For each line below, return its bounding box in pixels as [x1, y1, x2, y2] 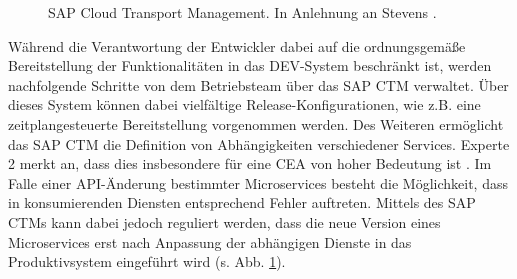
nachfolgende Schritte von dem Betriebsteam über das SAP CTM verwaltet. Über [8, 74, 509, 95]
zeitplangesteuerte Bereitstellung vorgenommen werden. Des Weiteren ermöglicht [8, 113, 504, 134]
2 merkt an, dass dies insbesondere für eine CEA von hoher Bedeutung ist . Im [8, 153, 492, 174]
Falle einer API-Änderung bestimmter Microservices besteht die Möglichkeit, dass [8, 172, 508, 193]
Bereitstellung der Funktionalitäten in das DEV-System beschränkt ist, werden [8, 55, 492, 76]
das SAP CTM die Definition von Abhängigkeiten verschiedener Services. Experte [8, 133, 510, 154]
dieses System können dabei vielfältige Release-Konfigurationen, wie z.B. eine [8, 94, 481, 115]
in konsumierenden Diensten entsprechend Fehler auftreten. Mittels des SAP [8, 192, 476, 213]
